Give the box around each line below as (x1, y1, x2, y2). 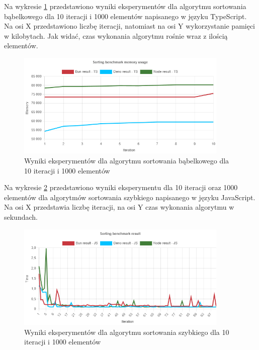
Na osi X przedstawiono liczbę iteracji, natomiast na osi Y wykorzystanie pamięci (4, 21, 255, 31)
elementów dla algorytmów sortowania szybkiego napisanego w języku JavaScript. (4, 192, 255, 202)
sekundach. (4, 212, 38, 222)
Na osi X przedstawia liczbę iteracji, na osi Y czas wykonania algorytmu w (4, 202, 234, 212)
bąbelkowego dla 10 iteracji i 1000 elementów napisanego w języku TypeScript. (4, 11, 247, 21)
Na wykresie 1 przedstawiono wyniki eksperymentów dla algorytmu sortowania (4, 1, 246, 11)
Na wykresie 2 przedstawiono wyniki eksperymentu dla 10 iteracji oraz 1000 (4, 182, 238, 193)
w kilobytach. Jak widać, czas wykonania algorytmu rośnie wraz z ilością (4, 30, 228, 41)
